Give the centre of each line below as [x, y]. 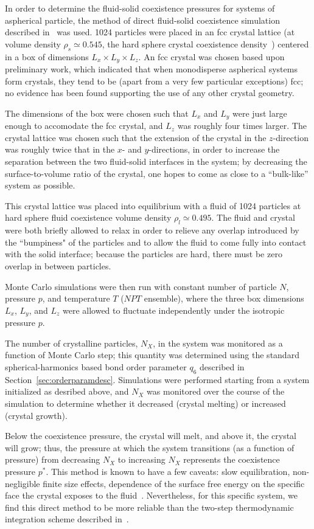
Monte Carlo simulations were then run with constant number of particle [141, 286]
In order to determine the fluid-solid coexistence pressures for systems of [140, 8]
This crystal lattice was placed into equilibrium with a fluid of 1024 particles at [153, 205]
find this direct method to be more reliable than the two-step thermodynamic [149, 507]
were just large [260, 113]
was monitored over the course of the [216, 391]
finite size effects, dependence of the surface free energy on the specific [174, 483]
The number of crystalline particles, [72, 343]
